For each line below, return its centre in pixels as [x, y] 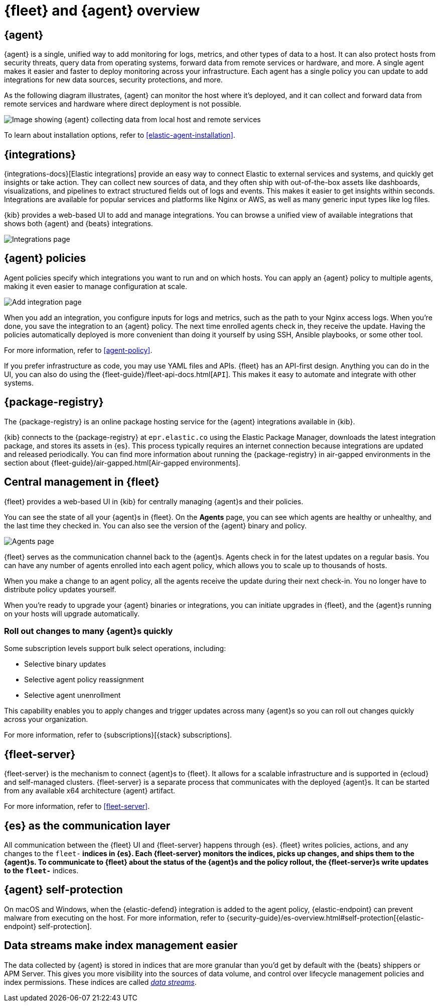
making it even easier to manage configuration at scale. [96, 286]
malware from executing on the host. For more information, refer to [114, 918]
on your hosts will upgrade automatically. [72, 613]
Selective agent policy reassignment [84, 680]
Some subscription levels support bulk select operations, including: [115, 649]
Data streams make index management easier [121, 946]
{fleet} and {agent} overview [102, 11]
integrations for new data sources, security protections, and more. [113, 80]
